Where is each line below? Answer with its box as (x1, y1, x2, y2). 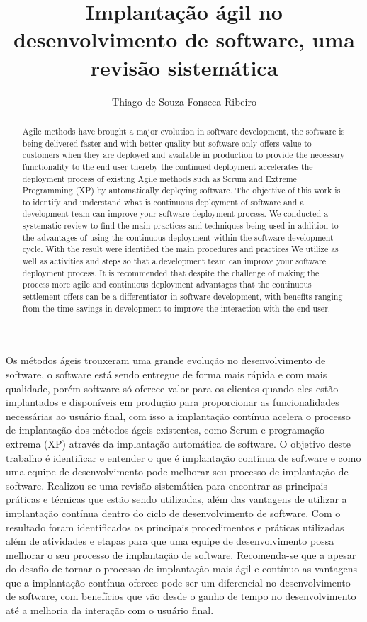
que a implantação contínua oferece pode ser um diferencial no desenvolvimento (6, 575, 351, 589)
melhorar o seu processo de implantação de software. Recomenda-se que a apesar (6, 547, 356, 562)
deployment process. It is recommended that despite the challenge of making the (22, 266, 320, 278)
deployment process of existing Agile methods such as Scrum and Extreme (22, 172, 297, 184)
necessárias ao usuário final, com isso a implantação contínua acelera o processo (6, 408, 351, 423)
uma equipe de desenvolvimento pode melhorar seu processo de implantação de (6, 464, 349, 479)
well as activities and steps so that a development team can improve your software (22, 255, 326, 267)
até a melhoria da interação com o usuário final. (6, 603, 214, 618)
